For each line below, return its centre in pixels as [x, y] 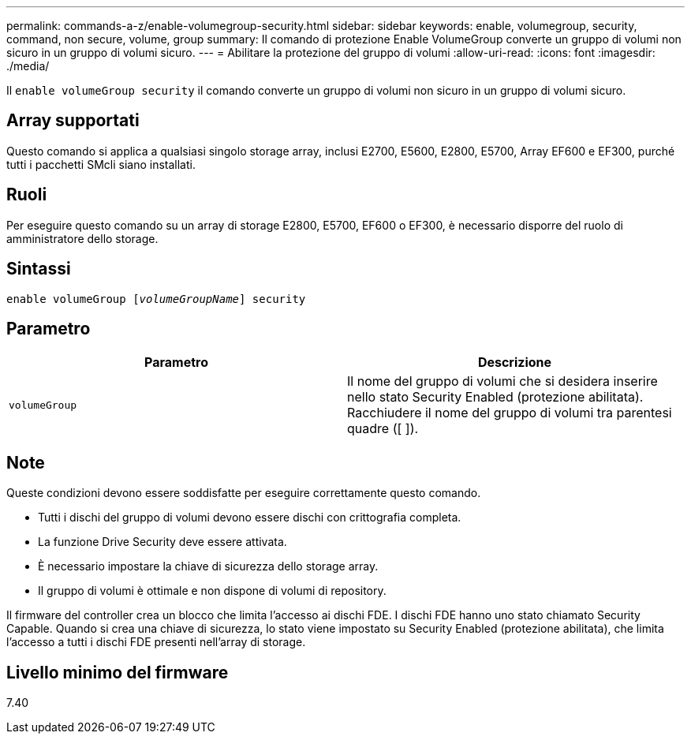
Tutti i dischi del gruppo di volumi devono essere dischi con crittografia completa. [250, 518]
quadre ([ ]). [383, 429]
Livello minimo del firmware [118, 672]
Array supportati [73, 121]
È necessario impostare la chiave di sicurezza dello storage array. [208, 566]
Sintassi [39, 269]
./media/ [28, 66]
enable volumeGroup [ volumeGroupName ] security [156, 299]
